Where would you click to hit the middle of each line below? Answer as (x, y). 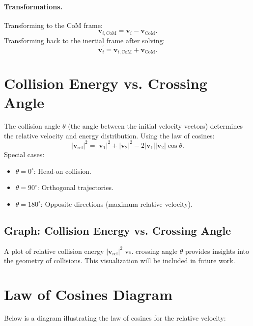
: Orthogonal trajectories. (75, 187)
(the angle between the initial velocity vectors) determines (155, 126)
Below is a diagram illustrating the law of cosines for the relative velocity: (115, 317)
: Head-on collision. (62, 171)
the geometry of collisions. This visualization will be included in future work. (120, 260)
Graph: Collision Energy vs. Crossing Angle (118, 230)
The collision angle (32, 126)
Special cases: (24, 154)
